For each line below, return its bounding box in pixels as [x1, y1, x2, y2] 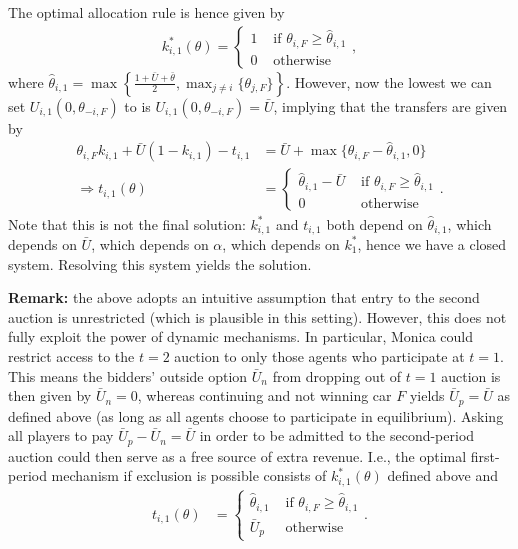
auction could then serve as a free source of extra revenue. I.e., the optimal [8, 445, 467, 466]
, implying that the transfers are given [273, 95, 508, 116]
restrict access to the [8, 345, 135, 366]
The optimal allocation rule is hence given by [8, 2, 285, 22]
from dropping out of [272, 365, 402, 386]
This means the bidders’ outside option [8, 365, 248, 386]
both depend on [326, 213, 423, 234]
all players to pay [8, 425, 114, 446]
